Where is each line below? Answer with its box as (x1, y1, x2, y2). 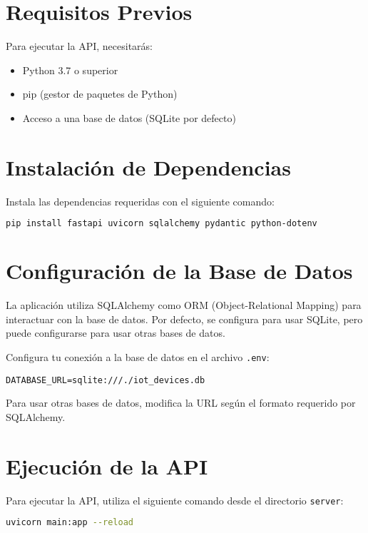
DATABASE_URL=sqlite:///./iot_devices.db (6, 375, 205, 385)
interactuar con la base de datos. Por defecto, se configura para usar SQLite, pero (6, 311, 363, 326)
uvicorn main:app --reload (6, 517, 133, 528)
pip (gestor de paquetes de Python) (22, 86, 178, 101)
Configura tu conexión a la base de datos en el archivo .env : (6, 350, 270, 364)
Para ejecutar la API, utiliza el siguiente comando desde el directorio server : (6, 492, 344, 507)
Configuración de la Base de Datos (6, 256, 353, 285)
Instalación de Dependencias (6, 152, 291, 181)
